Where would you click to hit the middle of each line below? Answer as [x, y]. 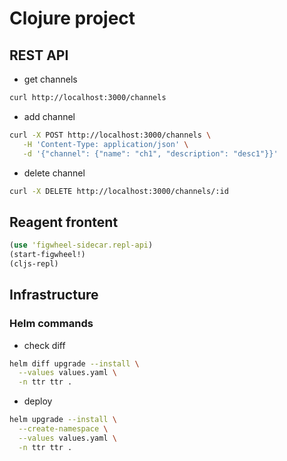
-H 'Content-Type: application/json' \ [105, 144]
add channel [49, 116]
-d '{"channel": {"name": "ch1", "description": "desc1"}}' [150, 153]
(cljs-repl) [34, 263]
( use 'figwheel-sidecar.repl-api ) [81, 245]
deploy [38, 401]
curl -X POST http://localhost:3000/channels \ [110, 135]
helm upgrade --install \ [63, 420]
